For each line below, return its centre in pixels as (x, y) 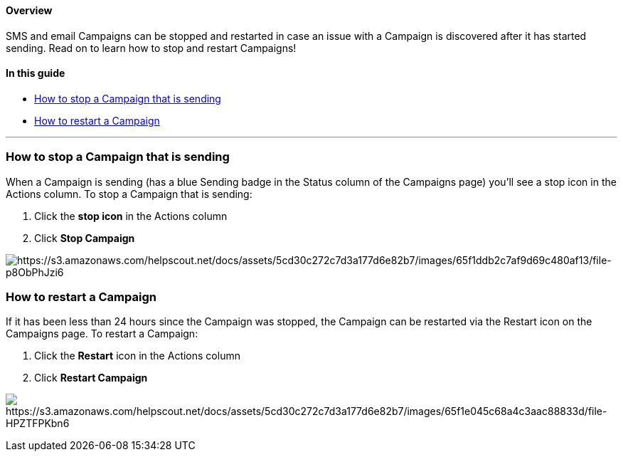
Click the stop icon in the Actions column (131, 216)
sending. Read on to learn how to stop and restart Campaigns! (151, 48)
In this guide (36, 73)
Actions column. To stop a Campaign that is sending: (129, 194)
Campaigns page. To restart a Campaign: (102, 334)
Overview (29, 10)
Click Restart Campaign (91, 378)
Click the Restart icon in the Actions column (137, 356)
